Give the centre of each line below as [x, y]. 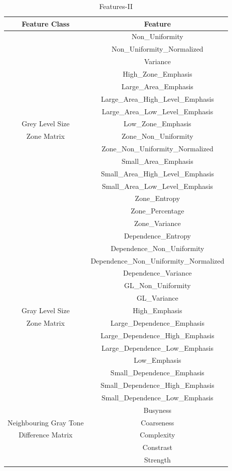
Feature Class [46, 23]
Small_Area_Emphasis [157, 161]
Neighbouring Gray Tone [46, 422]
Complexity [158, 435]
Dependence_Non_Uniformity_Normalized [157, 260]
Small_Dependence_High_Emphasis [157, 385]
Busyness [158, 410]
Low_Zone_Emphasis [157, 124]
